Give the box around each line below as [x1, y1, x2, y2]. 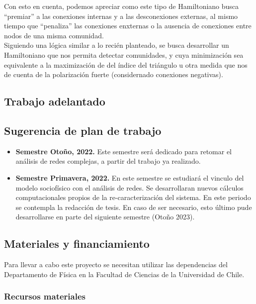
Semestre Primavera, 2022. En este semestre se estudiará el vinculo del [15, 172, 244, 183]
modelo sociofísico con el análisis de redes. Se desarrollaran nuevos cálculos [15, 182, 244, 193]
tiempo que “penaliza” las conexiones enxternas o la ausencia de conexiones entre [4, 20, 252, 31]
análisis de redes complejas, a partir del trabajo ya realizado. [15, 156, 201, 166]
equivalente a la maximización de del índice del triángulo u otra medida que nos [4, 59, 248, 70]
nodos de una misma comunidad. [4, 30, 104, 40]
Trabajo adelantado [4, 94, 105, 109]
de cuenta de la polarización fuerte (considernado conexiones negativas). [4, 69, 223, 80]
